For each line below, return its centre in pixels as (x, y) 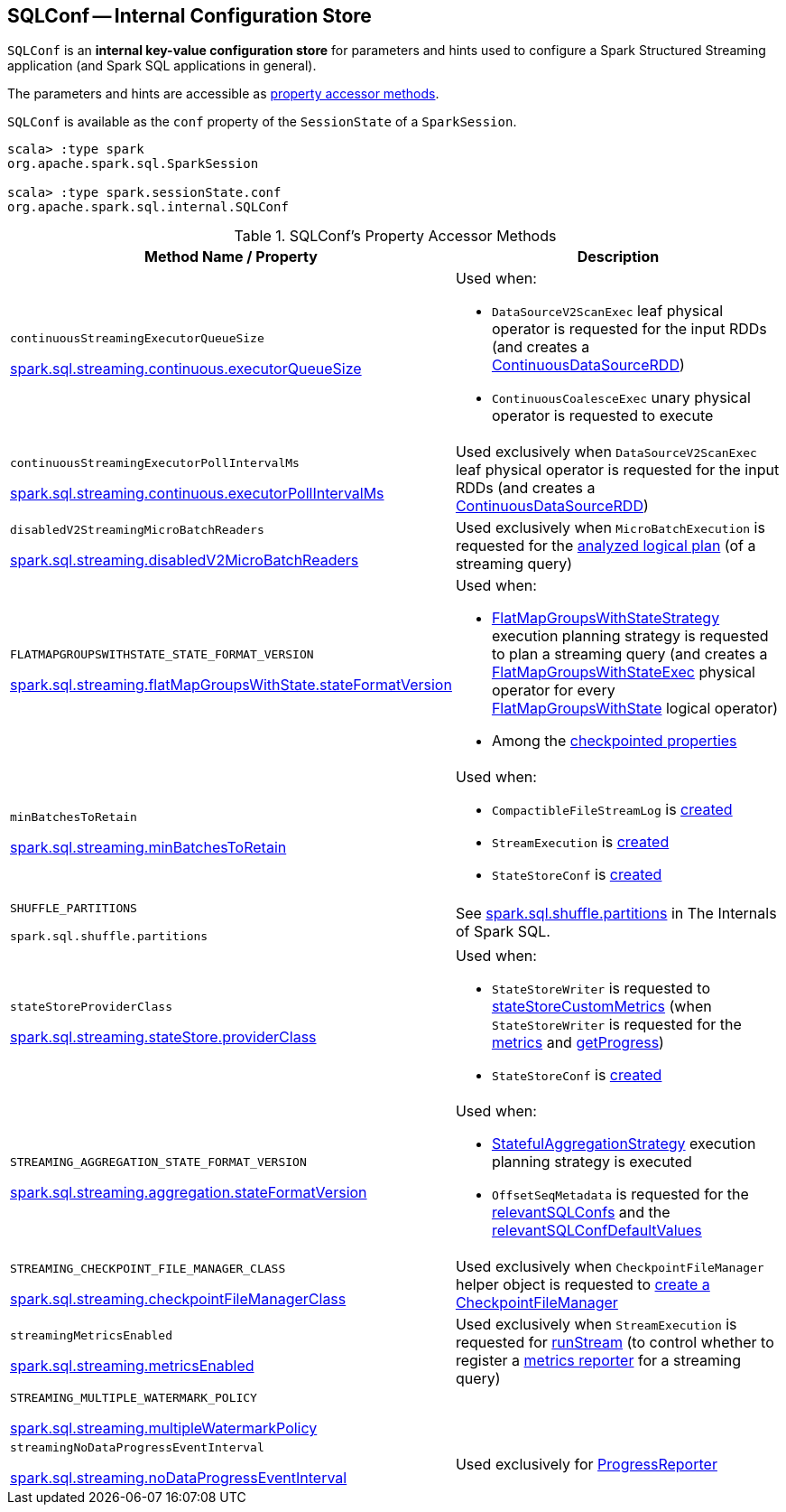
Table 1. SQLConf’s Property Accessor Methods (395, 236)
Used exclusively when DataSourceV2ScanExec (606, 452)
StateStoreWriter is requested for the (616, 1025)
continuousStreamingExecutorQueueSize (137, 338)
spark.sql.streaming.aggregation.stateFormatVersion (189, 1192)
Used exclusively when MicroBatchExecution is (610, 528)
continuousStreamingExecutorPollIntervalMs (155, 462)
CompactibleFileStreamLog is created (612, 810)
